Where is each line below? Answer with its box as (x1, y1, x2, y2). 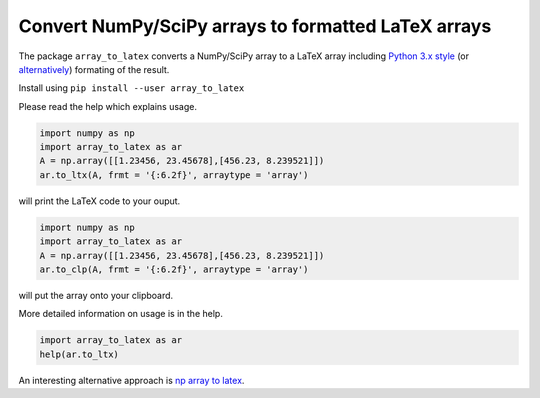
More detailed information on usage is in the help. (18, 308, 224, 320)
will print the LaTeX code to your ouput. (18, 195, 181, 207)
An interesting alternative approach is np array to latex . (18, 374, 245, 386)
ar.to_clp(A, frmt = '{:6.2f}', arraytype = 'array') (39, 264, 309, 275)
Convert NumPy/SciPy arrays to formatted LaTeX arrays (18, 15, 492, 37)
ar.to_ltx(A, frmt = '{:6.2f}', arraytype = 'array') (39, 169, 309, 180)
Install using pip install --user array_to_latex (18, 82, 245, 94)
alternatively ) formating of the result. (18, 63, 170, 75)
